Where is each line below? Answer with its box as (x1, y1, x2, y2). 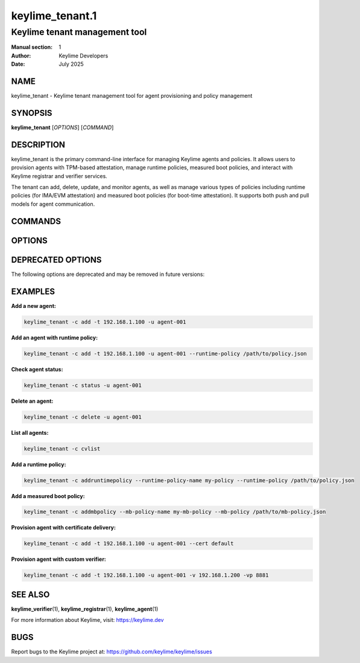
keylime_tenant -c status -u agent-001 (24, 382, 142, 389)
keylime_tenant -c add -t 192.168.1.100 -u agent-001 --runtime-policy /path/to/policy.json (24, 350, 307, 357)
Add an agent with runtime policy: (11, 334, 98, 341)
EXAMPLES (11, 286, 55, 296)
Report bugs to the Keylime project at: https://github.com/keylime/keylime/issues (11, 648, 212, 655)
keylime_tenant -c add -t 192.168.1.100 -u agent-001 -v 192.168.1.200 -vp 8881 (24, 572, 269, 579)
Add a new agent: (11, 302, 57, 309)
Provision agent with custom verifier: (11, 556, 107, 563)
